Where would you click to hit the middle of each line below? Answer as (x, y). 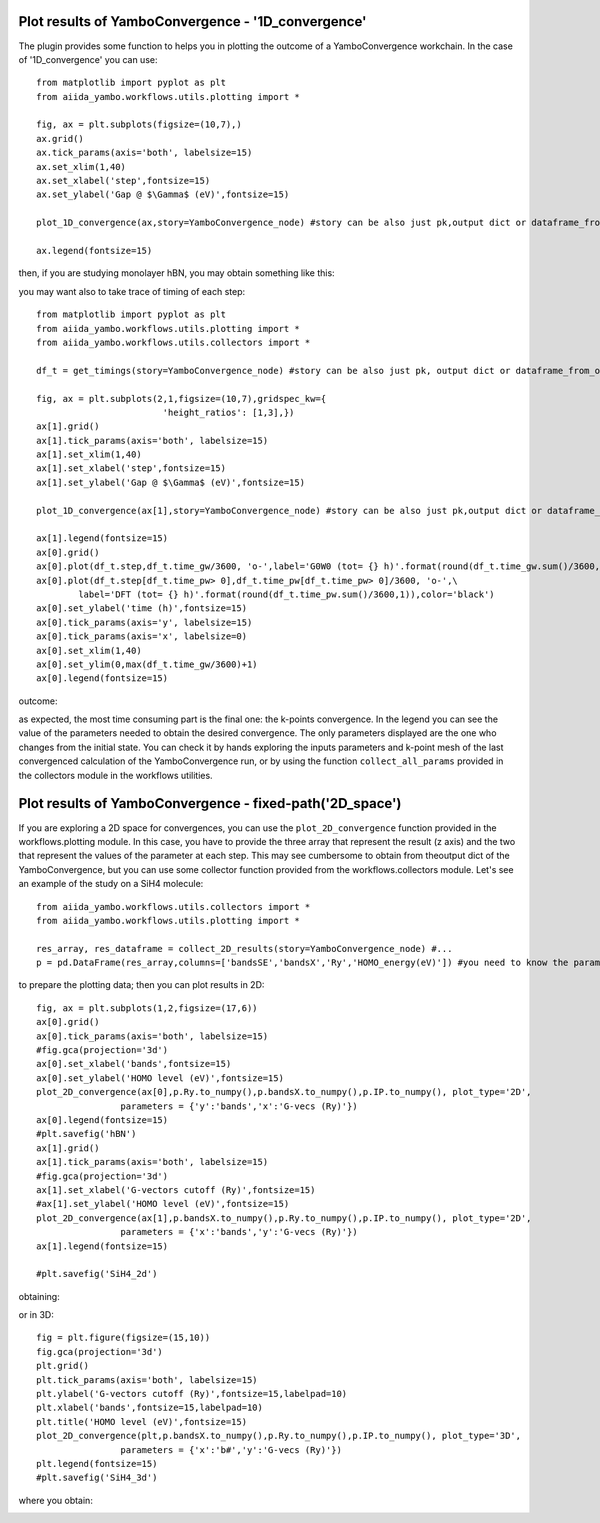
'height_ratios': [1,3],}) (228, 412)
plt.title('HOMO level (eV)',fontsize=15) (142, 1421)
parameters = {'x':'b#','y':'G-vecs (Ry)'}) (231, 1449)
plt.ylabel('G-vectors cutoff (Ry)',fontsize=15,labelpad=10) (192, 1394)
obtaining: (39, 1296)
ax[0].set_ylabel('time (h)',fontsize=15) (142, 608)
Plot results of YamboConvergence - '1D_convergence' (192, 21)
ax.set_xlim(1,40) (81, 166)
